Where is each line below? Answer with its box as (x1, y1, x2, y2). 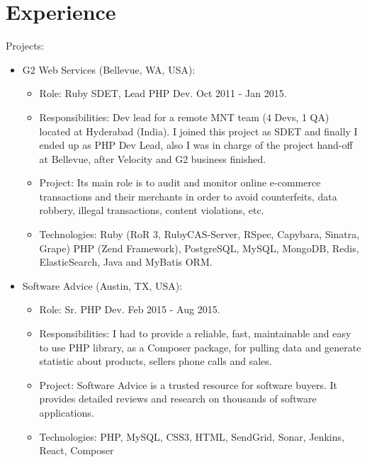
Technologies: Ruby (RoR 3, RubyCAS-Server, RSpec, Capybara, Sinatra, (39, 227, 360, 242)
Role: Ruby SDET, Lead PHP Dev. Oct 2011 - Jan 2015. (39, 86, 287, 101)
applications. (39, 405, 94, 419)
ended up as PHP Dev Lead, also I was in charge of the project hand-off (39, 137, 353, 152)
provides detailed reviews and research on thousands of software (39, 391, 317, 406)
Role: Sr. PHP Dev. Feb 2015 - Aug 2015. (39, 302, 220, 317)
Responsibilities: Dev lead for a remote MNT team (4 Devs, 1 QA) (39, 109, 329, 124)
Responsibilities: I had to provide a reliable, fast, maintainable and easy (39, 326, 351, 341)
